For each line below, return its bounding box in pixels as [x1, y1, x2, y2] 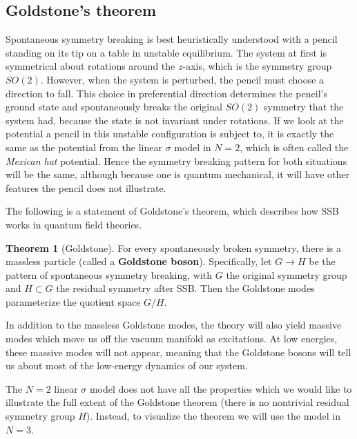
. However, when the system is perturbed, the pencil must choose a [40, 72, 325, 86]
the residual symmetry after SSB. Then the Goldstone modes [56, 281, 315, 295]
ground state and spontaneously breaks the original [6, 99, 222, 114]
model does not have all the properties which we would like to [89, 381, 352, 396]
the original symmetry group [226, 267, 347, 282]
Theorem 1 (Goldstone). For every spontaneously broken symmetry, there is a [6, 240, 342, 255]
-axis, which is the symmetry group [182, 59, 332, 73]
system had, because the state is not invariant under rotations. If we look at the [6, 113, 344, 127]
